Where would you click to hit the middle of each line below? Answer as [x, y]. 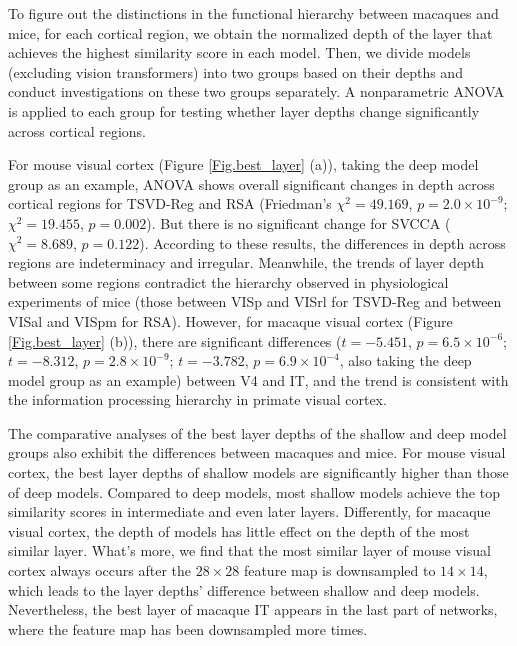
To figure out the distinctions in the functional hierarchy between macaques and [253, 13]
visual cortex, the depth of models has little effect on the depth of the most [239, 530]
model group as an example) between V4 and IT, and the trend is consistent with [258, 379]
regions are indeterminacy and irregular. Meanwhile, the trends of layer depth [246, 262]
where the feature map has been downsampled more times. [188, 628]
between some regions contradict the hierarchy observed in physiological [228, 281]
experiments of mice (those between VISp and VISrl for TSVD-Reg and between [255, 301]
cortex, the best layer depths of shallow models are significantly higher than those [258, 472]
